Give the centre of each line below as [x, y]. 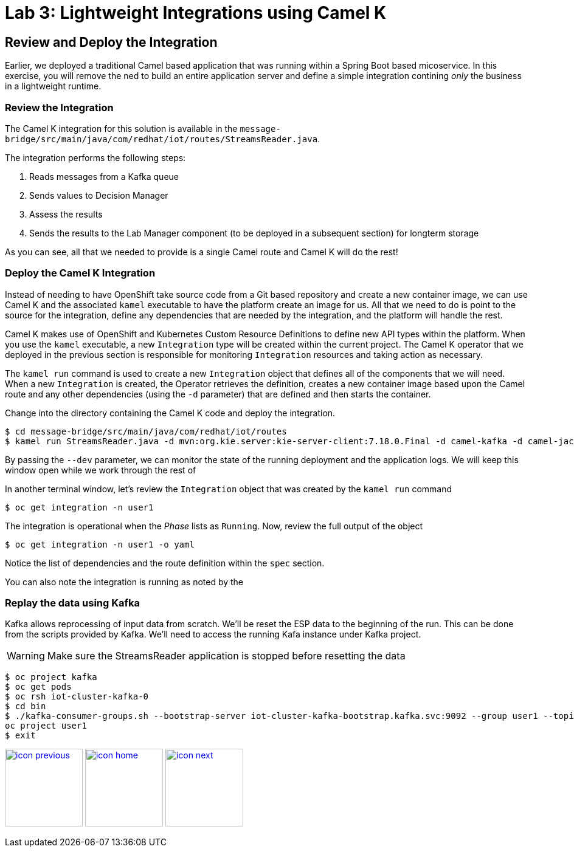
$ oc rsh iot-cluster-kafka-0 [77, 697]
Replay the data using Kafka [73, 603]
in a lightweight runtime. [53, 86]
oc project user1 [46, 726]
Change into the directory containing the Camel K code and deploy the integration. [170, 413]
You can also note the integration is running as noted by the [124, 582]
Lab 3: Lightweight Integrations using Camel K [196, 13]
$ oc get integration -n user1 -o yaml [100, 544]
